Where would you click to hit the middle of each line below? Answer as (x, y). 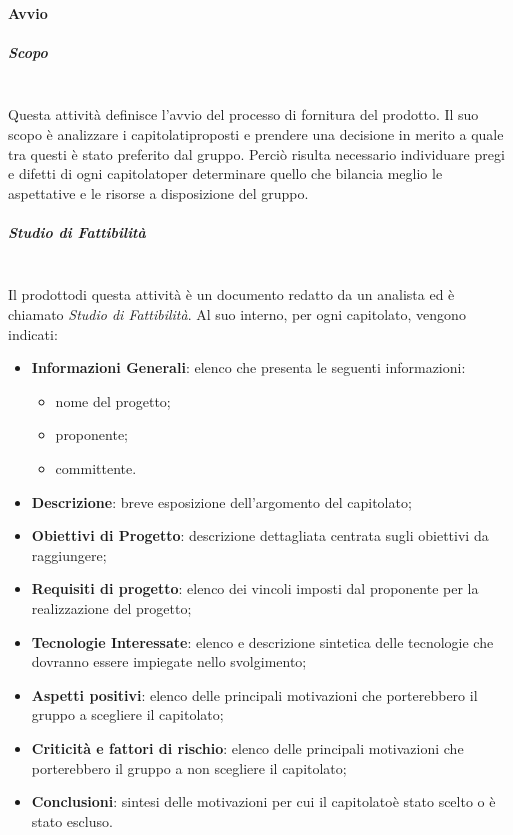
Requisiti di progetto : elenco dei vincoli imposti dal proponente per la (255, 588)
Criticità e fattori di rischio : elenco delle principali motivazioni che (247, 747)
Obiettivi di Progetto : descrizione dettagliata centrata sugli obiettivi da (260, 535)
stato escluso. (72, 820)
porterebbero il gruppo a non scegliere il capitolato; (189, 767)
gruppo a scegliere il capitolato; (127, 714)
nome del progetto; (113, 400)
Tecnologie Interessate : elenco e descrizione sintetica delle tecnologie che (262, 641)
